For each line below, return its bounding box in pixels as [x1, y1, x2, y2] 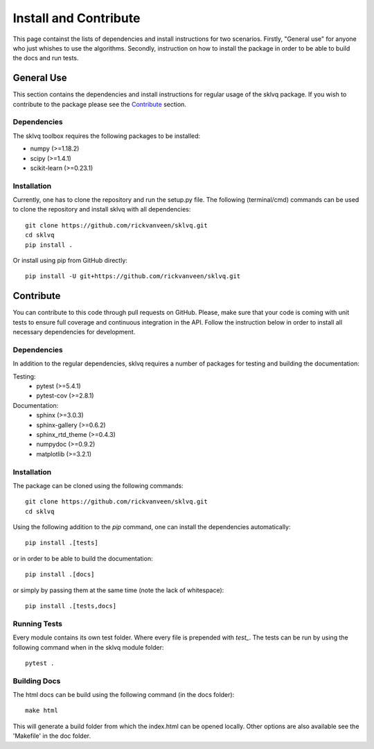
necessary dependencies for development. [12, 328, 136, 336]
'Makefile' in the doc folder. [12, 732, 91, 740]
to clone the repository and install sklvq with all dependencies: [12, 205, 191, 214]
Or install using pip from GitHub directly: [12, 257, 128, 265]
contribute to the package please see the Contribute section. [12, 100, 187, 108]
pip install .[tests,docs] [25, 602, 117, 610]
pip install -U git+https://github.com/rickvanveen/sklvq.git [25, 273, 241, 280]
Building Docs [12, 676, 61, 686]
